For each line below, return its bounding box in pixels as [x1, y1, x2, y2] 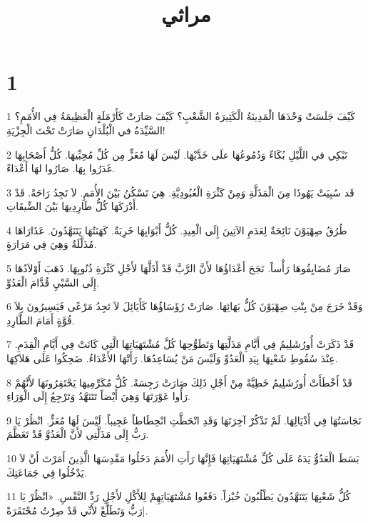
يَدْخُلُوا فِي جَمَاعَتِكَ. [6, 464, 87, 479]
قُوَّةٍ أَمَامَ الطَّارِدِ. [6, 312, 75, 327]
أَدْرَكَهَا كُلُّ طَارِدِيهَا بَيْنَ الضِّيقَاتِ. [6, 199, 138, 214]
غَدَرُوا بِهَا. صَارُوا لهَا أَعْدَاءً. [6, 161, 115, 176]
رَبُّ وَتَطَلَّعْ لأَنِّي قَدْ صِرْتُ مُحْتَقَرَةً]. [6, 502, 148, 517]
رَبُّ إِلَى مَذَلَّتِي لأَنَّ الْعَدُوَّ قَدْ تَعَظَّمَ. [6, 427, 149, 442]
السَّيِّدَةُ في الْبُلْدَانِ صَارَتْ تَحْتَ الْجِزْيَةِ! [6, 122, 165, 137]
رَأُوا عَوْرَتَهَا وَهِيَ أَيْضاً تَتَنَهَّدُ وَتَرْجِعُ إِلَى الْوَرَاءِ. [6, 389, 190, 404]
